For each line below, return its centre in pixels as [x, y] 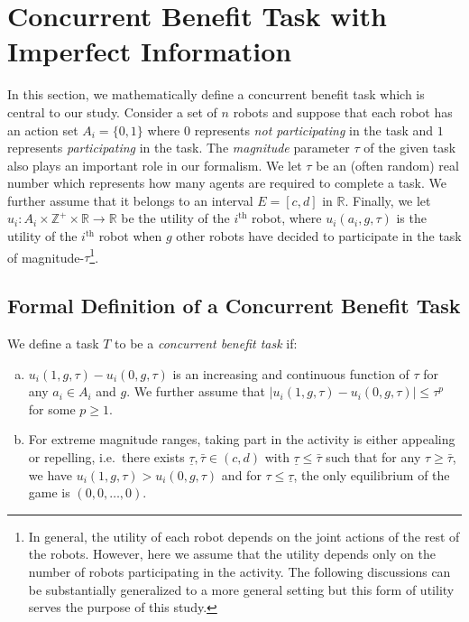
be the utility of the [175, 218]
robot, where [287, 218]
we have [50, 474]
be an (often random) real [387, 165]
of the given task [410, 148]
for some [52, 408]
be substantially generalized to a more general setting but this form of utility [241, 589]
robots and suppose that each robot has [343, 111]
